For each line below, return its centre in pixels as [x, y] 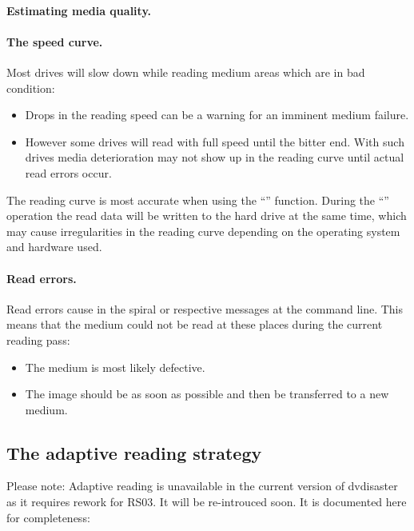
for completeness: [48, 517]
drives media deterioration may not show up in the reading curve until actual [215, 157]
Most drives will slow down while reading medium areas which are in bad [186, 72]
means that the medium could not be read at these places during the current [195, 324]
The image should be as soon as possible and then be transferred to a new [207, 394]
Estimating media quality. [79, 10]
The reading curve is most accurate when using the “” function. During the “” [198, 200]
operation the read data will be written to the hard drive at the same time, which [207, 216]
